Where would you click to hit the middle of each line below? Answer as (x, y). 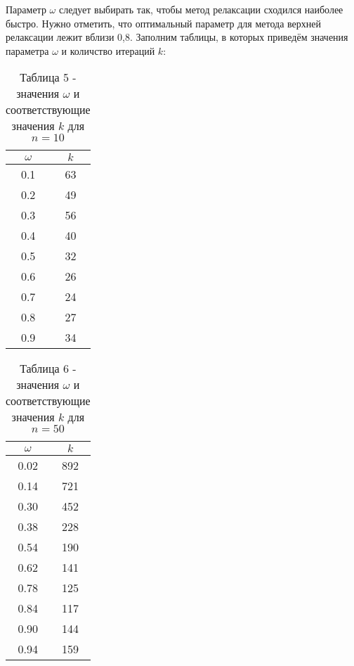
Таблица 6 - (48, 369)
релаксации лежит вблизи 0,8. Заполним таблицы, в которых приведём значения (177, 37)
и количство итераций (108, 50)
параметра (27, 50)
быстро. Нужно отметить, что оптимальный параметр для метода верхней (163, 23)
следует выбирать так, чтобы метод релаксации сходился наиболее (201, 9)
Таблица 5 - (48, 77)
